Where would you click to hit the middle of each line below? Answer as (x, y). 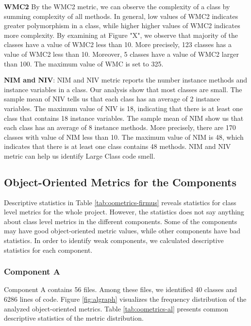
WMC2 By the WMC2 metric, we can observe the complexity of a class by (117, 6)
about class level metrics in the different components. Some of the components (121, 221)
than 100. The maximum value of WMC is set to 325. (84, 63)
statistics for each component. (48, 250)
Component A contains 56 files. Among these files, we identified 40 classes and (120, 289)
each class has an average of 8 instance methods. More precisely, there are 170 (120, 127)
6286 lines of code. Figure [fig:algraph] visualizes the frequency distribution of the (125, 299)
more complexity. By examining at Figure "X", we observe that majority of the (121, 35)
